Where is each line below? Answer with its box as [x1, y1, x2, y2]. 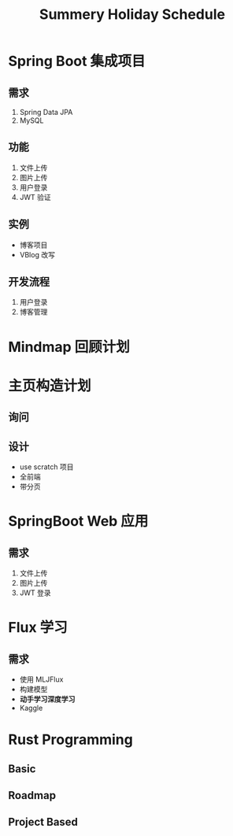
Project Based [8, 816, 79, 829]
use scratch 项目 [19, 462, 74, 472]
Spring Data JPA [19, 108, 73, 117]
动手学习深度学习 [19, 694, 76, 704]
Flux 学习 [8, 619, 68, 637]
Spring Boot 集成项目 [8, 53, 146, 70]
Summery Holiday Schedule [39, 6, 226, 24]
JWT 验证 [19, 192, 51, 202]
